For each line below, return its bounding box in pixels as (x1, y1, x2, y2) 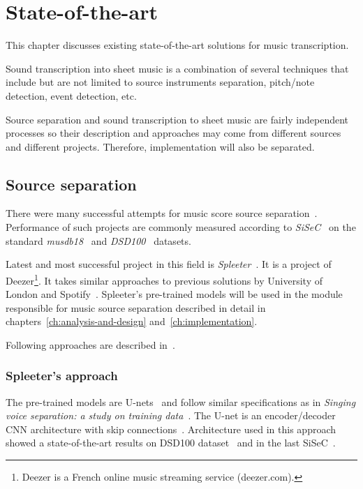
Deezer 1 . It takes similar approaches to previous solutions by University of (6, 271, 323, 287)
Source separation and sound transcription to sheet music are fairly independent (6, 112, 349, 126)
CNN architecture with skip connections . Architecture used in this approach (6, 421, 336, 436)
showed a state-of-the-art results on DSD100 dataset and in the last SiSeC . (6, 435, 336, 450)
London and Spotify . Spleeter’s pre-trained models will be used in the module (6, 287, 343, 301)
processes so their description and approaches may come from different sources (6, 126, 341, 140)
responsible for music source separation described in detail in (6, 300, 266, 315)
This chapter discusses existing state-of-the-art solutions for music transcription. (6, 38, 349, 52)
